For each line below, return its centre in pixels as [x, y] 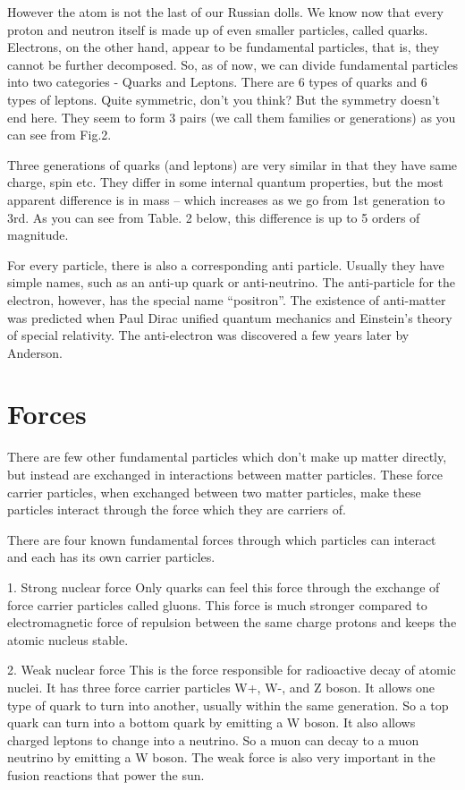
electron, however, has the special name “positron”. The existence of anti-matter [227, 299]
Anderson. [35, 352]
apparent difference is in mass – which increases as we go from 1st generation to [226, 199]
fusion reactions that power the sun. [106, 774]
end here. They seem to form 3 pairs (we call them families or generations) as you [232, 117]
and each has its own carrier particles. [111, 557]
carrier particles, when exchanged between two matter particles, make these [214, 492]
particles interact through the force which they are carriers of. [177, 510]
